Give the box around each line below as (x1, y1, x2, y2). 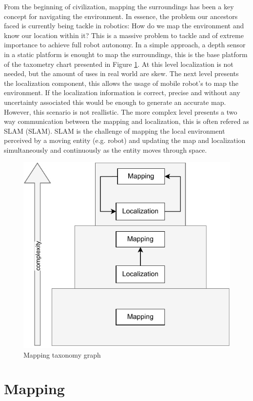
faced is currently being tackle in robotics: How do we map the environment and (4, 20, 244, 31)
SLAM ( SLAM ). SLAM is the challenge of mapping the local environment (4, 125, 225, 136)
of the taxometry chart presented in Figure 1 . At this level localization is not (4, 59, 234, 69)
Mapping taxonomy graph (23, 349, 101, 360)
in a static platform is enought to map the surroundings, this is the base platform (4, 49, 248, 59)
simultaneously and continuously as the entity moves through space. (4, 144, 207, 155)
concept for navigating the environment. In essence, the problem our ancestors (4, 11, 238, 21)
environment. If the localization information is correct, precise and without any (4, 87, 240, 98)
